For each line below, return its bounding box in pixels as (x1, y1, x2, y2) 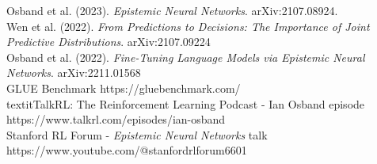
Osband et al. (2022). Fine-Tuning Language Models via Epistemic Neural (6, 48, 365, 65)
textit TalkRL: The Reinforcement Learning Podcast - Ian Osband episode (6, 95, 365, 112)
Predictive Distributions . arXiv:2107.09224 (6, 33, 211, 50)
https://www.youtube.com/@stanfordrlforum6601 (6, 142, 247, 158)
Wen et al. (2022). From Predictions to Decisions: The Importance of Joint (6, 17, 370, 34)
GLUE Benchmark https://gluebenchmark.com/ (6, 79, 241, 96)
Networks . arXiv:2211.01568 (6, 64, 141, 81)
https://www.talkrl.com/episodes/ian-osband (6, 111, 226, 128)
